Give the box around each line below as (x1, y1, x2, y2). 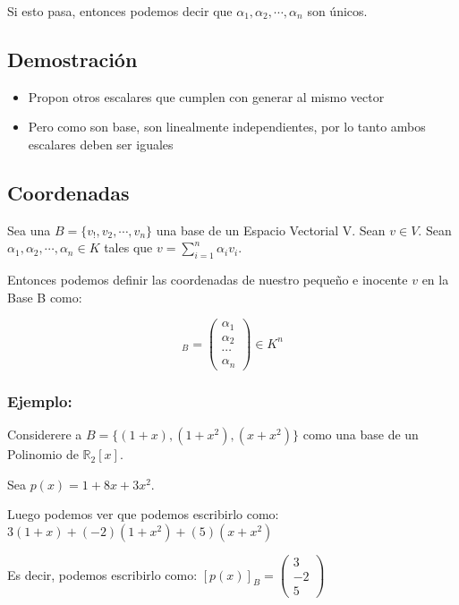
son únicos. (307, 2, 368, 20)
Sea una (7, 220, 51, 239)
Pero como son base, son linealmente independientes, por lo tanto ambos (28, 117, 426, 136)
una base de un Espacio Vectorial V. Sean (156, 220, 386, 239)
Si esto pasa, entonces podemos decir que (7, 2, 233, 20)
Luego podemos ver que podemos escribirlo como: (7, 505, 279, 524)
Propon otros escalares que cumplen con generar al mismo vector (28, 87, 385, 106)
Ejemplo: (7, 389, 72, 412)
